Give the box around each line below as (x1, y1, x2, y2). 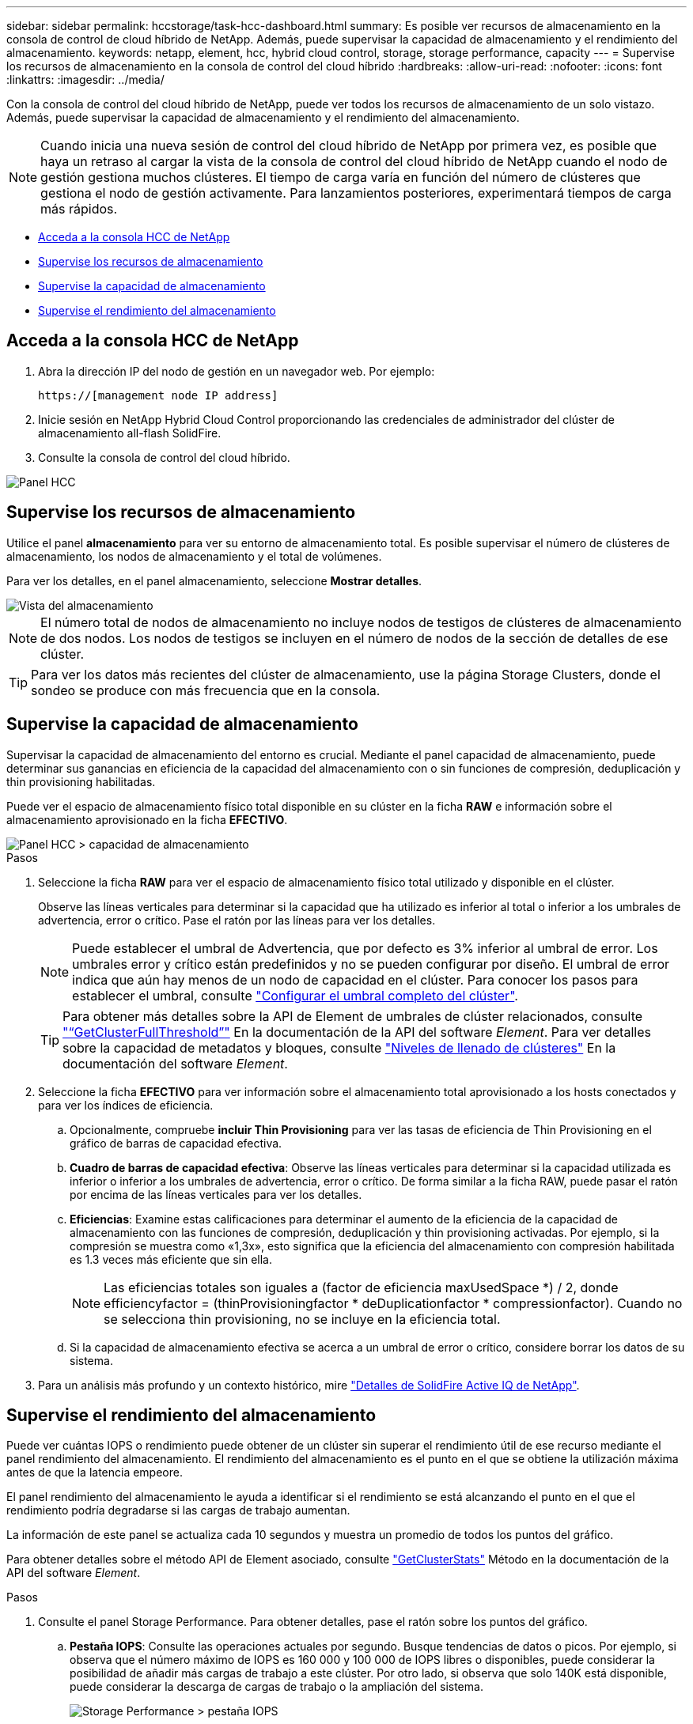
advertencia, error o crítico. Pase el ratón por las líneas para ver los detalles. (38, 913, 436, 927)
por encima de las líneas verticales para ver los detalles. (70, 1187, 362, 1201)
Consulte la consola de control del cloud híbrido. (38, 450, 290, 464)
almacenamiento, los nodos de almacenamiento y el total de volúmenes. (6, 549, 382, 563)
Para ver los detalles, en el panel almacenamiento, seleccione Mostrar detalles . (6, 573, 422, 588)
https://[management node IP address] (38, 388, 278, 402)
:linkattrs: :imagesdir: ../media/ (6, 73, 165, 86)
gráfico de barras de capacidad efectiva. (70, 1136, 282, 1150)
